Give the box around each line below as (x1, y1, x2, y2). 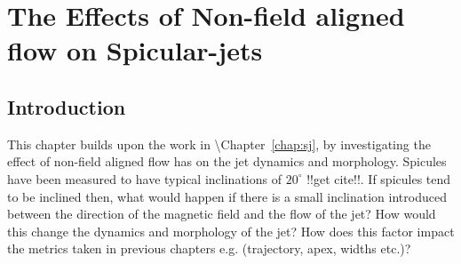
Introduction (7, 92, 126, 120)
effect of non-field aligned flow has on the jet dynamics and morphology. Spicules (7, 152, 447, 171)
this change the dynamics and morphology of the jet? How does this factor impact (7, 221, 455, 240)
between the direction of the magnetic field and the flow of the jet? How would (7, 204, 436, 223)
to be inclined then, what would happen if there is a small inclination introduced (7, 187, 447, 205)
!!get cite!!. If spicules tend (306, 169, 451, 188)
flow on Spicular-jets (7, 32, 263, 68)
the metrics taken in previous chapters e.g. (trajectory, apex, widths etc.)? (7, 239, 411, 258)
